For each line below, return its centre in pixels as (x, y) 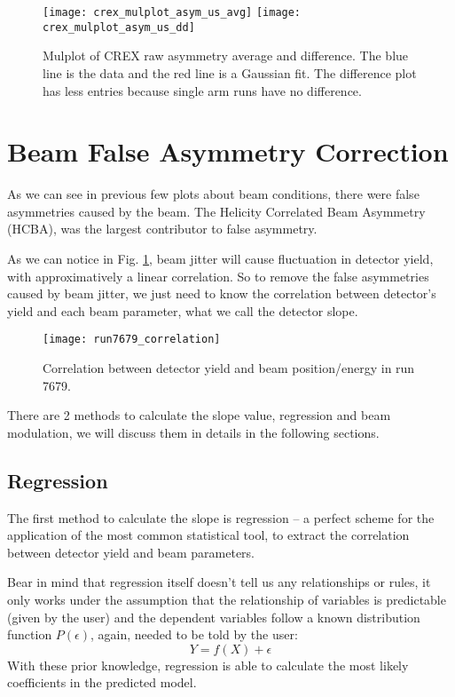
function (30, 634)
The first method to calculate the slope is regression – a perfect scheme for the (221, 517)
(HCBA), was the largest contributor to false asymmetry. (162, 229)
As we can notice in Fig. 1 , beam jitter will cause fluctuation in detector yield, (220, 258)
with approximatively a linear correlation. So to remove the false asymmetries (218, 276)
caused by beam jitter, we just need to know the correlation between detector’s (222, 293)
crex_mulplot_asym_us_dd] (119, 27)
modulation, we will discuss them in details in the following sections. (193, 432)
